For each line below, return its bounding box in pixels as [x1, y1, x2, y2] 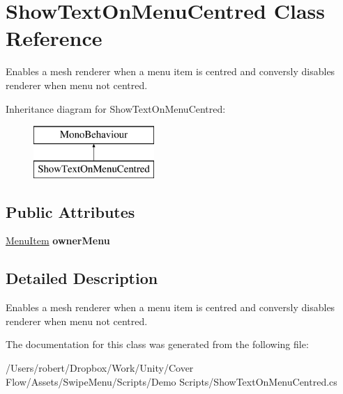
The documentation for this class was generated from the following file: [6, 337, 309, 352]
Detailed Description [6, 267, 158, 289]
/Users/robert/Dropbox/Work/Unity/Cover [6, 361, 194, 375]
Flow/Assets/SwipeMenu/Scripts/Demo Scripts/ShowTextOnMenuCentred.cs [6, 374, 337, 388]
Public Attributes [6, 200, 135, 222]
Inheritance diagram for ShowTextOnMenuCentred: [6, 101, 226, 116]
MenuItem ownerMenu [6, 233, 110, 248]
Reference [6, 24, 102, 52]
